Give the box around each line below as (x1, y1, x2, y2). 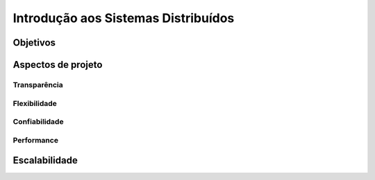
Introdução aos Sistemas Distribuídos (12, 10, 235, 26)
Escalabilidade (12, 154, 78, 166)
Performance (12, 135, 59, 145)
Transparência (12, 80, 63, 89)
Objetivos (12, 37, 56, 48)
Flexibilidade (12, 98, 57, 108)
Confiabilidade (12, 117, 64, 127)
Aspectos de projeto (12, 59, 103, 71)
